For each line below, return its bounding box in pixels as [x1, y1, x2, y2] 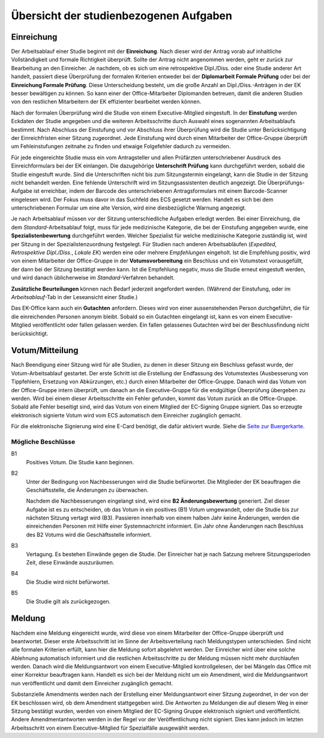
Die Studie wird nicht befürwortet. [26, 578, 110, 585]
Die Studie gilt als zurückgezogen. [26, 597, 111, 605]
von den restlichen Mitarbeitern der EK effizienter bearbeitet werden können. [11, 98, 202, 105]
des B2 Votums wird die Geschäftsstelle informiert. [26, 531, 152, 538]
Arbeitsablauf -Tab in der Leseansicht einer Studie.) [11, 294, 138, 300]
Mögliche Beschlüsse [11, 437, 76, 446]
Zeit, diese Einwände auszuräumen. [26, 559, 115, 566]
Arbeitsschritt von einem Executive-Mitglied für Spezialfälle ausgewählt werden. [11, 724, 209, 731]
